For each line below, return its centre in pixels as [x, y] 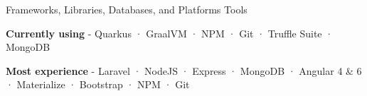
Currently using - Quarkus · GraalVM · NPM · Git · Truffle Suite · [170, 33]
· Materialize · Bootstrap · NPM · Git [98, 84]
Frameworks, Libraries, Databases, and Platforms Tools [127, 9]
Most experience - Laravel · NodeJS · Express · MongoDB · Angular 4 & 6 [184, 70]
